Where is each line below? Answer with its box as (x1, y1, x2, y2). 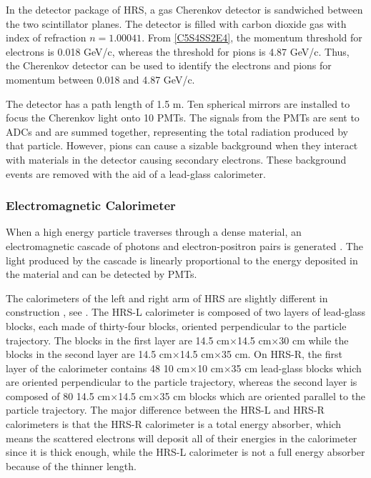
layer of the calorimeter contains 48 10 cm (6, 360, 190, 375)
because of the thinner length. (6, 458, 137, 473)
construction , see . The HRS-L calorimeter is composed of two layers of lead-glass (6, 304, 366, 319)
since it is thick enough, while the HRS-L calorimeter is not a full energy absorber (6, 444, 365, 459)
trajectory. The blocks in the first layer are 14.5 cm (6, 332, 229, 347)
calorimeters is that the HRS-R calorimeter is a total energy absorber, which (6, 417, 342, 432)
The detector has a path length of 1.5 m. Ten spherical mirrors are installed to (6, 96, 350, 111)
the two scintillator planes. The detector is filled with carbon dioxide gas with (6, 16, 347, 31)
